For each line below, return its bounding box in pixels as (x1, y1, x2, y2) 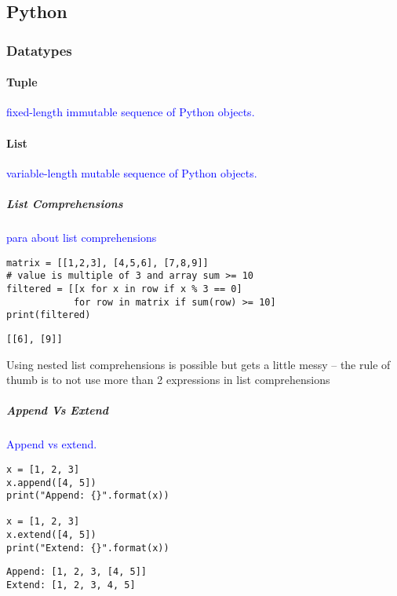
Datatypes (6, 40, 72, 60)
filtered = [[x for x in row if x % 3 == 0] (6, 283, 242, 294)
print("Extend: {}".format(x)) (6, 542, 169, 554)
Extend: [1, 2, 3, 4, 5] (6, 580, 136, 591)
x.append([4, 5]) (6, 477, 97, 488)
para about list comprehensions (6, 229, 157, 245)
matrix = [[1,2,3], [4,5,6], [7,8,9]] (6, 257, 209, 269)
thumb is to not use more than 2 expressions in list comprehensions (6, 371, 330, 388)
